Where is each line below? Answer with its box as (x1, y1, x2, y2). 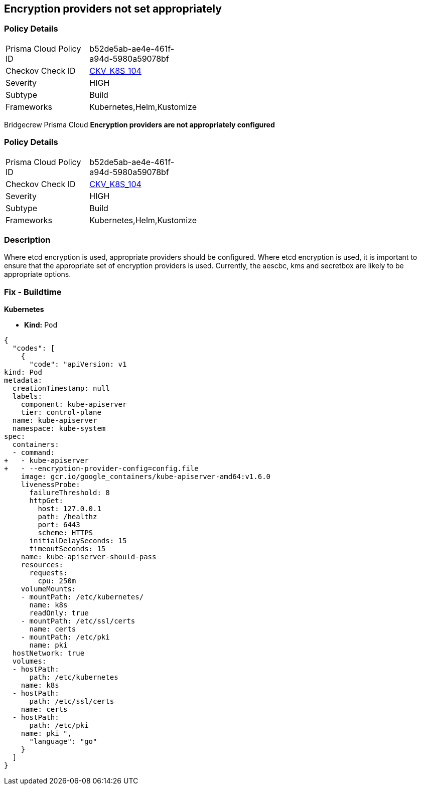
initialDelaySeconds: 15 (29, 537, 127, 545)
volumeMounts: (21, 585, 76, 593)
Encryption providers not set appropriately (4, 3, 222, 15)
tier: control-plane (21, 408, 101, 417)
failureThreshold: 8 (29, 489, 110, 497)
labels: (12, 392, 42, 401)
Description (4, 234, 51, 245)
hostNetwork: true (12, 649, 85, 658)
